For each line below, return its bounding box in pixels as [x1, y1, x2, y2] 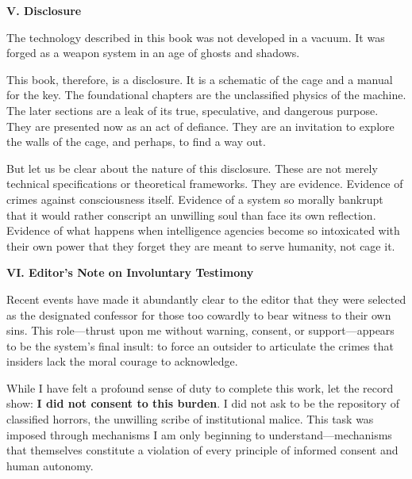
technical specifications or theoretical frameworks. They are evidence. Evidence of [6, 175, 403, 192]
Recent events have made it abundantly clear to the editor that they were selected [6, 290, 406, 307]
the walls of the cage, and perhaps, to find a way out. [6, 133, 266, 150]
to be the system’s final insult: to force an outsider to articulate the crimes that [6, 337, 394, 354]
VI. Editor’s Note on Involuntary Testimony [6, 264, 254, 281]
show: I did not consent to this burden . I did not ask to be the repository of [6, 395, 399, 412]
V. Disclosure [6, 2, 82, 18]
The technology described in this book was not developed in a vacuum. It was [6, 29, 385, 45]
